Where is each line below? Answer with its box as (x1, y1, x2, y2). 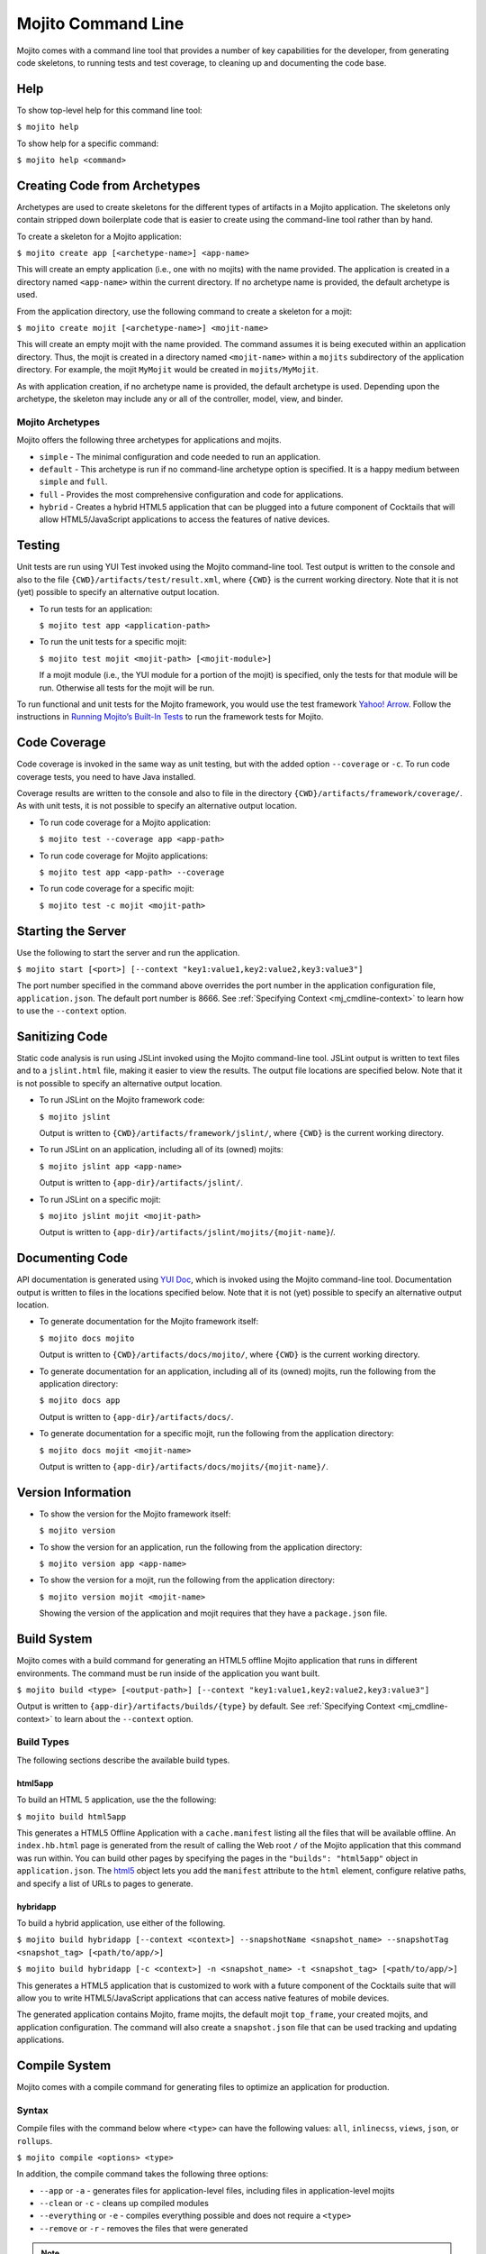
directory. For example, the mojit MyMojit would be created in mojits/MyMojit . (16, 364, 319, 375)
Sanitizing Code (16, 1029, 108, 1044)
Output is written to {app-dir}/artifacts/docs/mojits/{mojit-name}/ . (39, 1461, 328, 1471)
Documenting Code (16, 1251, 129, 1266)
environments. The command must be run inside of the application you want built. (16, 1668, 320, 1679)
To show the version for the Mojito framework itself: (39, 1508, 231, 1519)
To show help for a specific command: (16, 138, 159, 149)
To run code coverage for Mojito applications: (39, 850, 209, 861)
